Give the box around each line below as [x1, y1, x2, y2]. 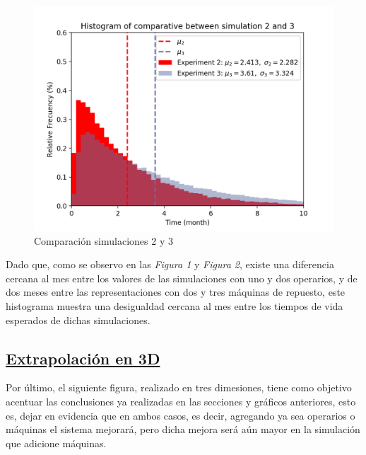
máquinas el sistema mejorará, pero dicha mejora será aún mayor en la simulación [6, 422, 360, 437]
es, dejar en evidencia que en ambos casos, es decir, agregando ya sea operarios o [6, 408, 355, 422]
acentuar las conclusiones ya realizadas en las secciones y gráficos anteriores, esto [6, 393, 356, 408]
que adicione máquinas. [6, 435, 107, 450]
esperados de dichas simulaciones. [6, 312, 150, 327]
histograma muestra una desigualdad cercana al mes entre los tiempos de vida [6, 298, 343, 313]
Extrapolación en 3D [6, 347, 160, 369]
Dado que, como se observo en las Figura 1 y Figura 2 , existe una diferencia [6, 257, 334, 272]
